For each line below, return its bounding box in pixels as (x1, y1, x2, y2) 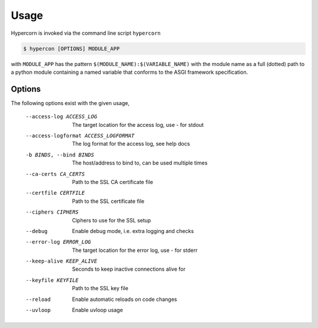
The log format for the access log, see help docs (72, 140, 190, 147)
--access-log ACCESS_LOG (25, 113, 97, 120)
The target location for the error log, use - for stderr (72, 247, 198, 254)
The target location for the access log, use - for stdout (72, 121, 204, 128)
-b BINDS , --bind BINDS (25, 151, 94, 158)
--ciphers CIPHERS (25, 209, 79, 215)
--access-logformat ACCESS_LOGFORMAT (25, 132, 135, 139)
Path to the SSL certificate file (72, 198, 145, 205)
